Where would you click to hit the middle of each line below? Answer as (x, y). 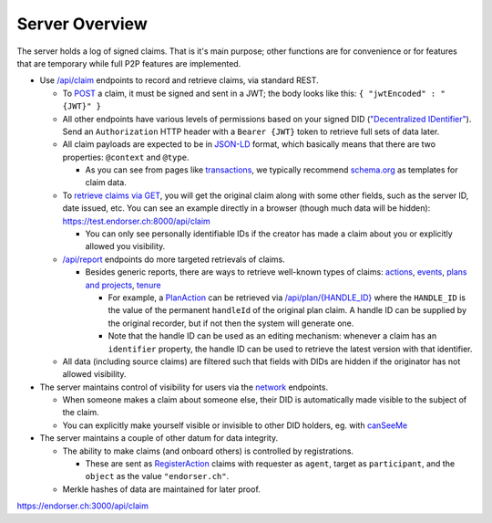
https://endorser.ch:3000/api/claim (83, 506)
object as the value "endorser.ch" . (157, 476)
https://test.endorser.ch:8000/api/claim (137, 221)
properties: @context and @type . (126, 157)
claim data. (106, 183)
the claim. (81, 413)
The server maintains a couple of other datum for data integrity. (159, 438)
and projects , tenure (123, 285)
